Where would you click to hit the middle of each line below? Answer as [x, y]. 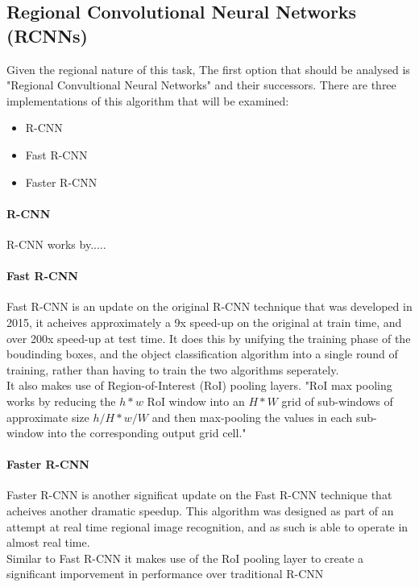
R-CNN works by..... [56, 244]
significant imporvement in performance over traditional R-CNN [165, 574]
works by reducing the [61, 401]
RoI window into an [196, 401]
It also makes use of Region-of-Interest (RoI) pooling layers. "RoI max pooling [199, 385]
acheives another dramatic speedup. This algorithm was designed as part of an [200, 511]
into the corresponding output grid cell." [147, 433]
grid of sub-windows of [337, 401]
